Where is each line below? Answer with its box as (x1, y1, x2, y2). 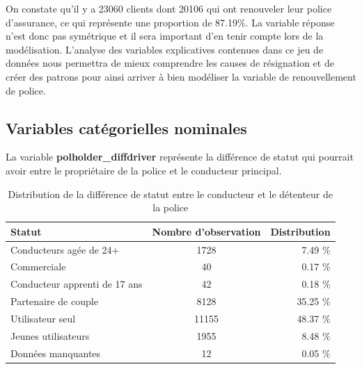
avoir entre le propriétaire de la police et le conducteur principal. (6, 163, 282, 177)
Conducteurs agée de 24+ (10, 242, 120, 256)
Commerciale (10, 259, 66, 274)
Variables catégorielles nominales (6, 117, 247, 138)
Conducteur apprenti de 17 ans (10, 277, 143, 291)
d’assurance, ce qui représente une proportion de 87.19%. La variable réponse (6, 15, 335, 29)
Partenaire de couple (10, 294, 98, 309)
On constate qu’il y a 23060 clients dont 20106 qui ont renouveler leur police (6, 1, 332, 15)
